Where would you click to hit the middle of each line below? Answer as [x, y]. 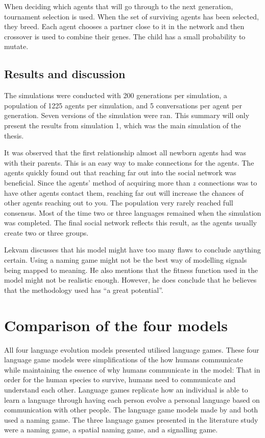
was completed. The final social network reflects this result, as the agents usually [130, 223]
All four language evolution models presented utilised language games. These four [132, 349]
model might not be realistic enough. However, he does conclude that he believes [130, 280]
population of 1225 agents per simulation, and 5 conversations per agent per [123, 105]
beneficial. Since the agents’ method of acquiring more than [97, 182]
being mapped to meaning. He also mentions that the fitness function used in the [131, 270]
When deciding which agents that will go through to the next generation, [119, 6]
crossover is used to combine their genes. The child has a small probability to [125, 36]
